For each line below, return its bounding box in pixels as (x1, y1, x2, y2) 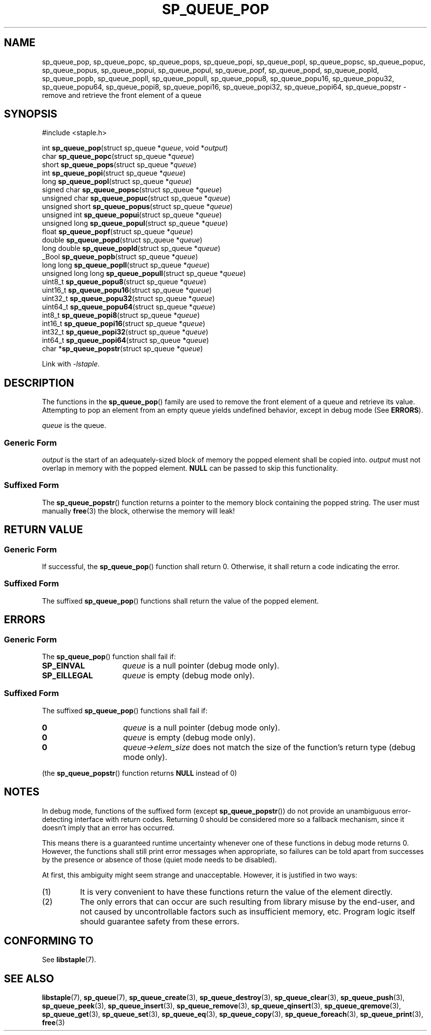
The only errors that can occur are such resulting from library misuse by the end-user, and (80, 896, 415, 907)
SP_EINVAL (42, 660, 85, 670)
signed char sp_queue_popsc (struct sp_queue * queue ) (42, 185, 222, 194)
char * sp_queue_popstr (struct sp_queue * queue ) (42, 344, 203, 353)
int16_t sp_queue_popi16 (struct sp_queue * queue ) (42, 319, 206, 328)
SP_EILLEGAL (42, 670, 93, 680)
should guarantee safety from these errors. (80, 916, 240, 926)
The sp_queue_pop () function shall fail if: (42, 652, 176, 661)
